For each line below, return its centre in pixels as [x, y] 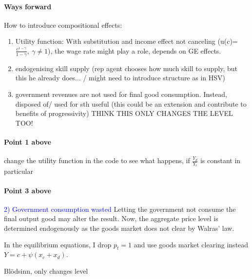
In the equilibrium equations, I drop [58, 244]
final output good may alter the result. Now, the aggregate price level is [111, 218]
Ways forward [28, 6]
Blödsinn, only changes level [46, 270]
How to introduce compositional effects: [63, 25]
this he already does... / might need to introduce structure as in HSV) [120, 78]
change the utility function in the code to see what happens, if [97, 160]
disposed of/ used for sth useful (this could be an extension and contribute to [131, 103]
